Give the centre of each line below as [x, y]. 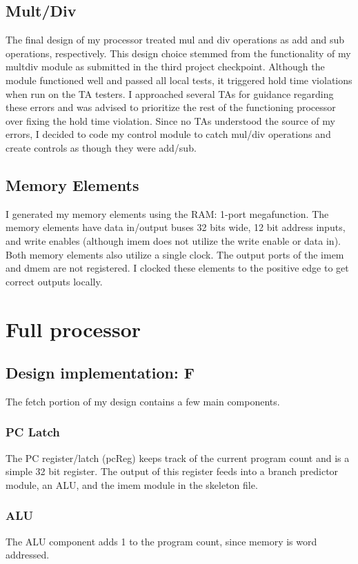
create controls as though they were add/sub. [101, 147]
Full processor [73, 329]
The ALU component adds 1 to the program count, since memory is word [161, 541]
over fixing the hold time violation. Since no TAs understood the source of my [170, 120]
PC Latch [33, 432]
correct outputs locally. [54, 281]
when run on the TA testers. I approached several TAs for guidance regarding [170, 93]
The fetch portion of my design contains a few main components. [143, 401]
